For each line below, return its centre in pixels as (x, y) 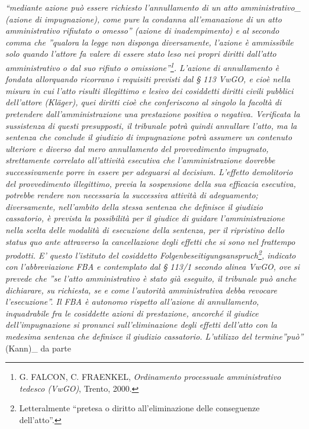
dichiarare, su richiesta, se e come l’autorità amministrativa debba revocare (141, 290)
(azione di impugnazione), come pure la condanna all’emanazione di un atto (144, 19)
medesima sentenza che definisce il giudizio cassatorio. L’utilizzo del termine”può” (154, 336)
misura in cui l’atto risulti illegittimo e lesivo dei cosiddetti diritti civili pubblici (149, 90)
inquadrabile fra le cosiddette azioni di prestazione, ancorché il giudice (132, 313)
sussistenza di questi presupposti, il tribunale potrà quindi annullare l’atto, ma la (151, 125)
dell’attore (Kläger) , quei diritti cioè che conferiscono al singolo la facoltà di (144, 102)
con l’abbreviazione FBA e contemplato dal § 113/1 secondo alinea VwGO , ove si (153, 267)
